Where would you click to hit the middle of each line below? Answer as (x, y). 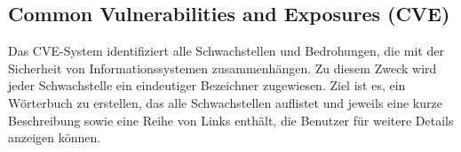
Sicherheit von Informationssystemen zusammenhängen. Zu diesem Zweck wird (223, 68)
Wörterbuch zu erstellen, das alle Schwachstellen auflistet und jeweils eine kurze (225, 102)
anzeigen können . (55, 137)
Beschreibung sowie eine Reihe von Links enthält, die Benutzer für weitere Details (231, 120)
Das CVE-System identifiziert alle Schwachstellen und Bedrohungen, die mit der (226, 51)
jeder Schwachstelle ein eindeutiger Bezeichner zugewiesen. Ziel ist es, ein (207, 85)
